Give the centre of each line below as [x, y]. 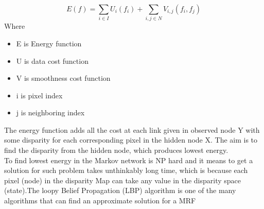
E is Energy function [49, 43]
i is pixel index [39, 95]
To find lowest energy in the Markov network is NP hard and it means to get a [129, 160]
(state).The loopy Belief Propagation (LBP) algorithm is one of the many [120, 190]
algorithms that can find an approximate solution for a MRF [100, 201]
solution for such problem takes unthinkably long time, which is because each [126, 170]
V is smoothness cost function [63, 78]
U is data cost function [52, 60]
